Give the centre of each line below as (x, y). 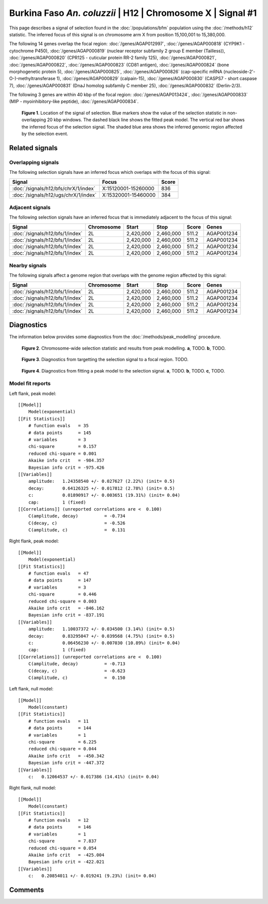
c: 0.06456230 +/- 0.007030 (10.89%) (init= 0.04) (104, 643)
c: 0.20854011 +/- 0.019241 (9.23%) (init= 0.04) (92, 876)
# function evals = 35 (58, 426)
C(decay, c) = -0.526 (77, 523)
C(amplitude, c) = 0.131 (77, 530)
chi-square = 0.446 (62, 594)
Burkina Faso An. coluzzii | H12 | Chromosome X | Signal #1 (133, 13)
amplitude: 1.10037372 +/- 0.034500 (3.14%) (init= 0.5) (101, 629)
